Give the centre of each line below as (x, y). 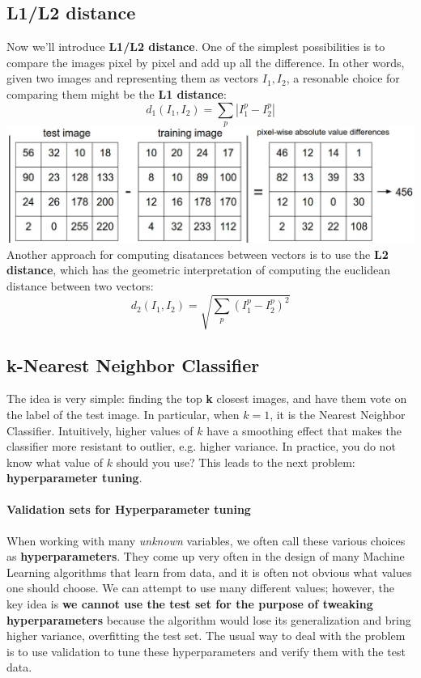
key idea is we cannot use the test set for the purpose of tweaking (190, 604)
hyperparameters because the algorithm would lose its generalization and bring (209, 619)
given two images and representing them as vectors (133, 78)
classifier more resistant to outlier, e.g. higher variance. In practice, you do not (201, 446)
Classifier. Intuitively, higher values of (100, 430)
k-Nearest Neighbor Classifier (133, 364)
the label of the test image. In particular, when (123, 414)
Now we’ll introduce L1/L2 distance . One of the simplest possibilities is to (196, 47)
